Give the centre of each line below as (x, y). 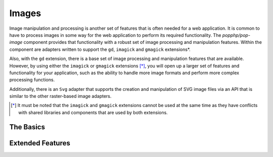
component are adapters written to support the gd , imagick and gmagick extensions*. (100, 49)
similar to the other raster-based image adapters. (60, 96)
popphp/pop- (236, 35)
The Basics (27, 127)
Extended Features (40, 143)
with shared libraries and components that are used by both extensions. (93, 112)
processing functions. (32, 80)
